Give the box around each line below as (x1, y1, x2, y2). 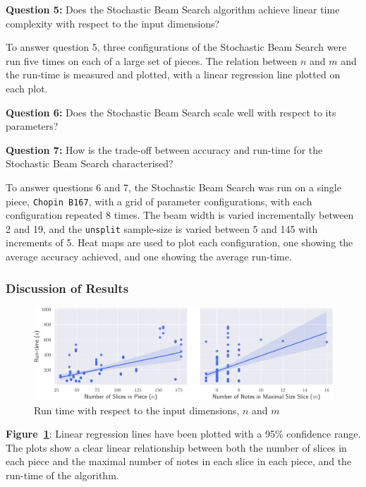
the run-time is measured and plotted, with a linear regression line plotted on (6, 67, 341, 82)
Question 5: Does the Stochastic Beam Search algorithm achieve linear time (6, 2, 340, 16)
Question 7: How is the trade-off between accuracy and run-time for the (6, 142, 323, 157)
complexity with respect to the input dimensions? (6, 16, 220, 30)
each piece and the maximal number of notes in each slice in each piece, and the (6, 454, 352, 469)
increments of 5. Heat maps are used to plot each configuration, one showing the (6, 235, 353, 250)
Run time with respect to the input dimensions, (34, 402, 240, 417)
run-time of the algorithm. (6, 468, 119, 483)
